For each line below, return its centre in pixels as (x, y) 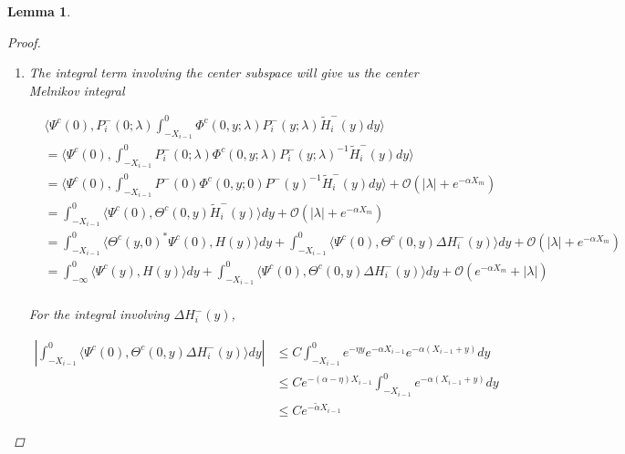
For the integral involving (99, 314)
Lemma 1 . (39, 11)
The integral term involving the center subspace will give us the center (224, 72)
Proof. (24, 41)
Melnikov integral (77, 90)
